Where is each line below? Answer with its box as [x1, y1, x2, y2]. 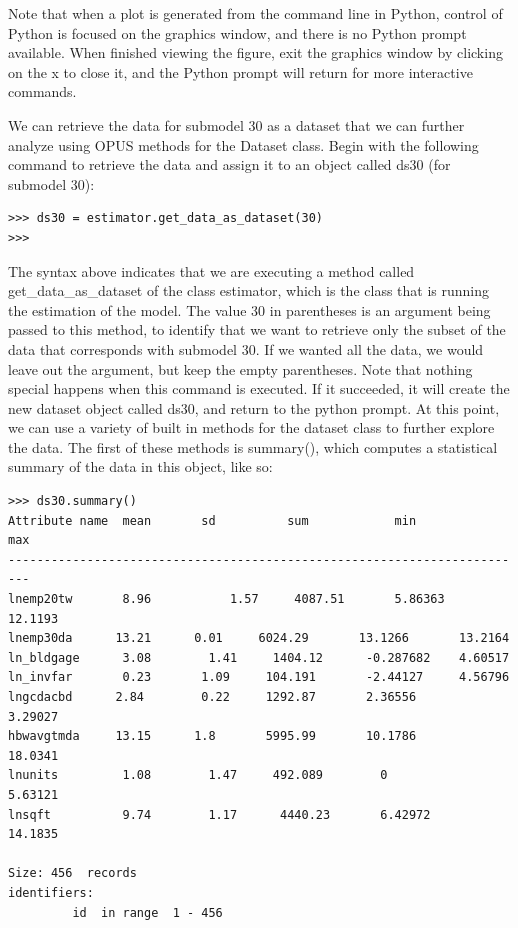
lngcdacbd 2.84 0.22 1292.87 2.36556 [8, 690, 417, 704]
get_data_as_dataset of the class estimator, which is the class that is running [8, 280, 490, 301]
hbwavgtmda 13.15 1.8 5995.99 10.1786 [8, 729, 417, 744]
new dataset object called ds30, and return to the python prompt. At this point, [8, 397, 500, 418]
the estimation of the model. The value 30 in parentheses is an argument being [8, 299, 491, 320]
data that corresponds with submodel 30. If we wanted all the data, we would [8, 338, 484, 359]
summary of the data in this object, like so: [8, 456, 273, 477]
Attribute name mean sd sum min [8, 513, 417, 528]
